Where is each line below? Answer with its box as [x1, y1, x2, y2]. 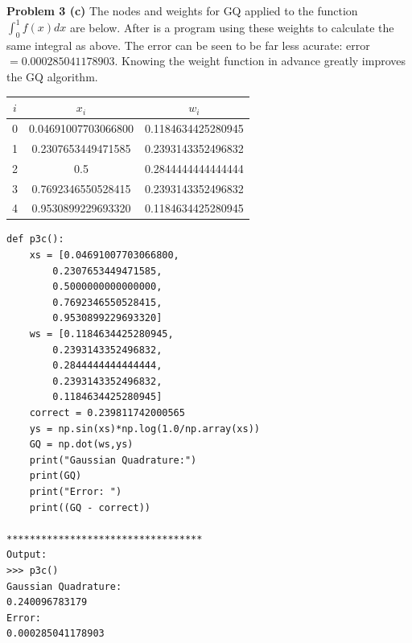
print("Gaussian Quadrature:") [29, 454, 197, 466]
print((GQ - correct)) [29, 501, 150, 513]
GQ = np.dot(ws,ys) [29, 439, 134, 451]
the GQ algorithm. [6, 68, 98, 85]
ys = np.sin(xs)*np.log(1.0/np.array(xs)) [29, 422, 260, 435]
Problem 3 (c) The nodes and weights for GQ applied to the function [6, 2, 358, 19]
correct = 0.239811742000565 [29, 407, 185, 419]
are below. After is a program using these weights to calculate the [69, 19, 394, 35]
